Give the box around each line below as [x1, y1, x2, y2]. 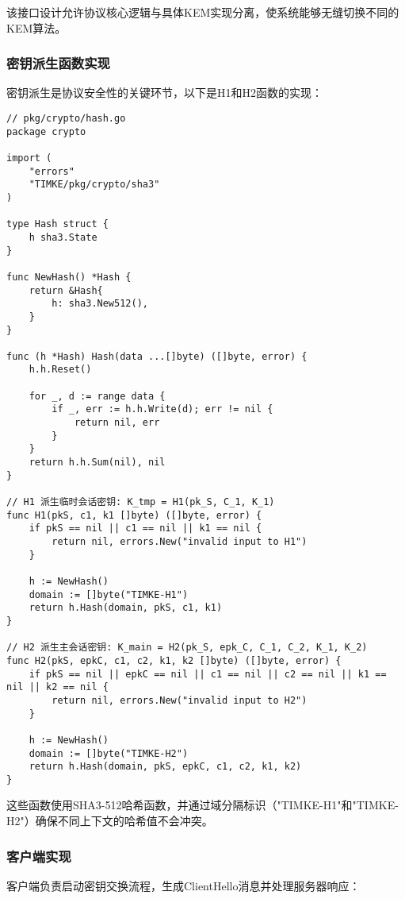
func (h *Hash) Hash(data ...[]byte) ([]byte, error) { [6, 350, 308, 362]
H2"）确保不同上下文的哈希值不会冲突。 [6, 812, 213, 829]
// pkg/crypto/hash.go [6, 113, 126, 124]
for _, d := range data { [29, 390, 166, 402]
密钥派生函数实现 [6, 53, 110, 73]
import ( [6, 152, 52, 164]
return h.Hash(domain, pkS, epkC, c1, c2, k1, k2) [29, 761, 302, 773]
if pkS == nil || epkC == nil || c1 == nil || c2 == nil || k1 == [29, 668, 387, 680]
